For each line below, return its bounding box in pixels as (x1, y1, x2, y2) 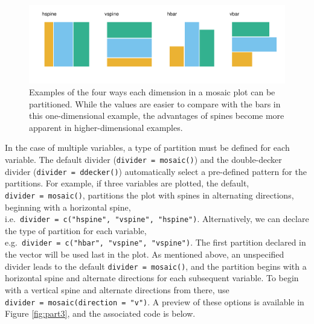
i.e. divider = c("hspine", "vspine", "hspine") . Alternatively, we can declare (5, 212, 309, 225)
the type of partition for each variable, (5, 224, 147, 237)
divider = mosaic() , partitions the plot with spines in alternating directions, (5, 188, 294, 201)
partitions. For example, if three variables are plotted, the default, (5, 177, 249, 189)
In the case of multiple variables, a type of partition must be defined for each (5, 141, 290, 154)
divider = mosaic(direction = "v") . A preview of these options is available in (5, 295, 304, 308)
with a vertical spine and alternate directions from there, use (5, 283, 229, 296)
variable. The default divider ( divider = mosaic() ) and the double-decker (5, 153, 282, 166)
